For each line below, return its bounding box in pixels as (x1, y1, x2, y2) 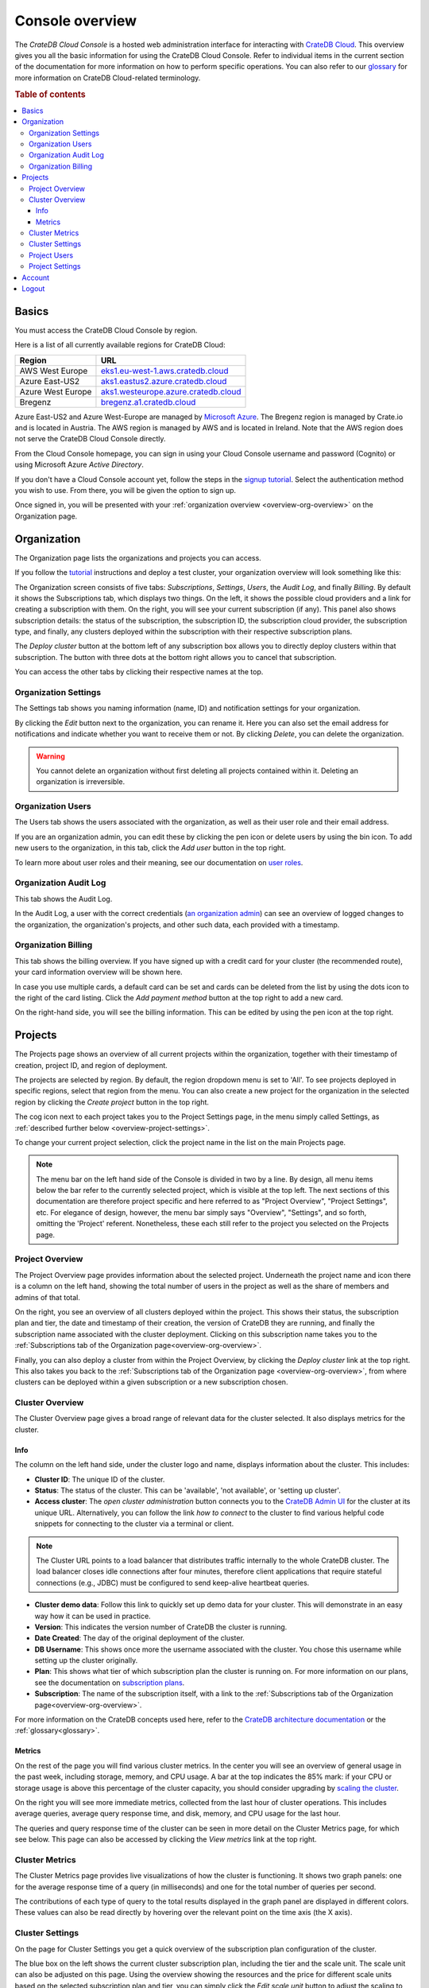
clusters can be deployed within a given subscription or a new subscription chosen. (14, 1377, 288, 1387)
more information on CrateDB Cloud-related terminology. (14, 72, 201, 83)
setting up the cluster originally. (34, 1656, 138, 1665)
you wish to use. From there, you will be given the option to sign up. (14, 486, 237, 495)
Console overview (14, 12, 137, 29)
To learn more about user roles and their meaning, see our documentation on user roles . (14, 857, 303, 867)
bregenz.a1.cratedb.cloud (100, 396, 196, 407)
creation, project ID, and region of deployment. (14, 1060, 168, 1070)
